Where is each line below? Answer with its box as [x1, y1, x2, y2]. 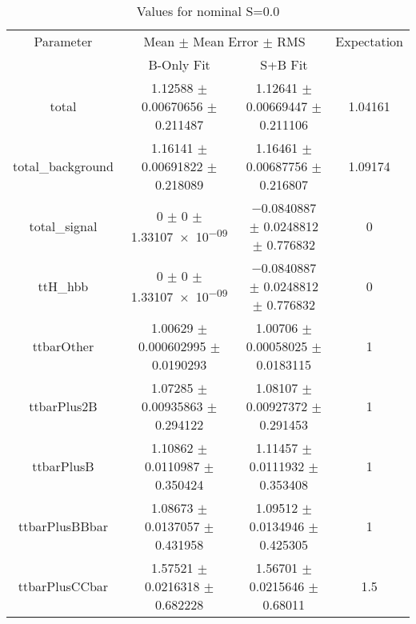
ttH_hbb [38, 277, 89, 295]
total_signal [29, 217, 98, 235]
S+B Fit [260, 55, 308, 74]
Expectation [335, 32, 403, 50]
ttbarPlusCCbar [18, 577, 109, 595]
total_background [13, 157, 114, 175]
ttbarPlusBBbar [18, 517, 108, 535]
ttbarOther [32, 337, 94, 355]
